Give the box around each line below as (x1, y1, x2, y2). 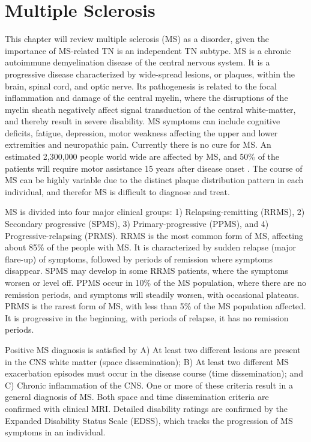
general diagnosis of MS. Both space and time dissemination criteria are (5, 390, 269, 403)
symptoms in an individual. (5, 426, 106, 438)
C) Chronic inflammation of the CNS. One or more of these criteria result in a (5, 378, 293, 391)
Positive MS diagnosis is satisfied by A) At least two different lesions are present (5, 343, 301, 356)
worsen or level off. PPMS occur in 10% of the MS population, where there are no (5, 276, 306, 288)
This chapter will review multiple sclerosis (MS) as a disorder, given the (5, 32, 270, 45)
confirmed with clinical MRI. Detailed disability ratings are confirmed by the (5, 402, 288, 414)
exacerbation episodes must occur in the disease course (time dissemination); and (5, 367, 303, 380)
